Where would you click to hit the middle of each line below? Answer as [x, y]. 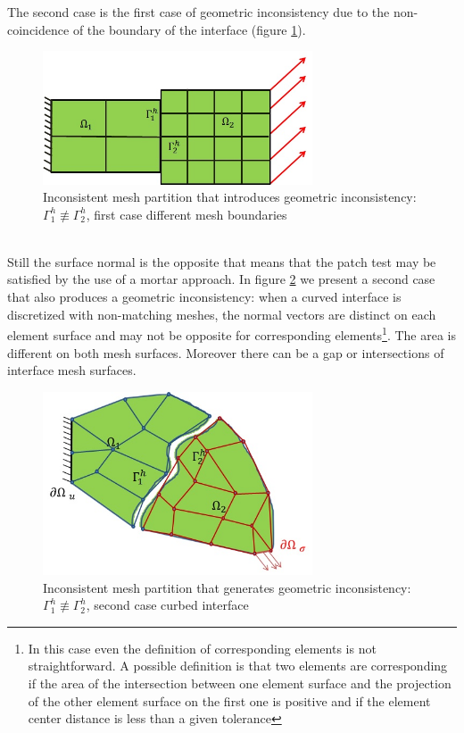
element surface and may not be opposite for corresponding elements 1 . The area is [232, 333]
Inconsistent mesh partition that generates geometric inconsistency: [227, 587]
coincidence [38, 29]
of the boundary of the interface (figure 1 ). [189, 29]
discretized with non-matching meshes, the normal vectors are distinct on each [222, 314]
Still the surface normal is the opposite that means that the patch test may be [222, 261]
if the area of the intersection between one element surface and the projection [240, 683]
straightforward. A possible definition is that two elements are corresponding [238, 666]
